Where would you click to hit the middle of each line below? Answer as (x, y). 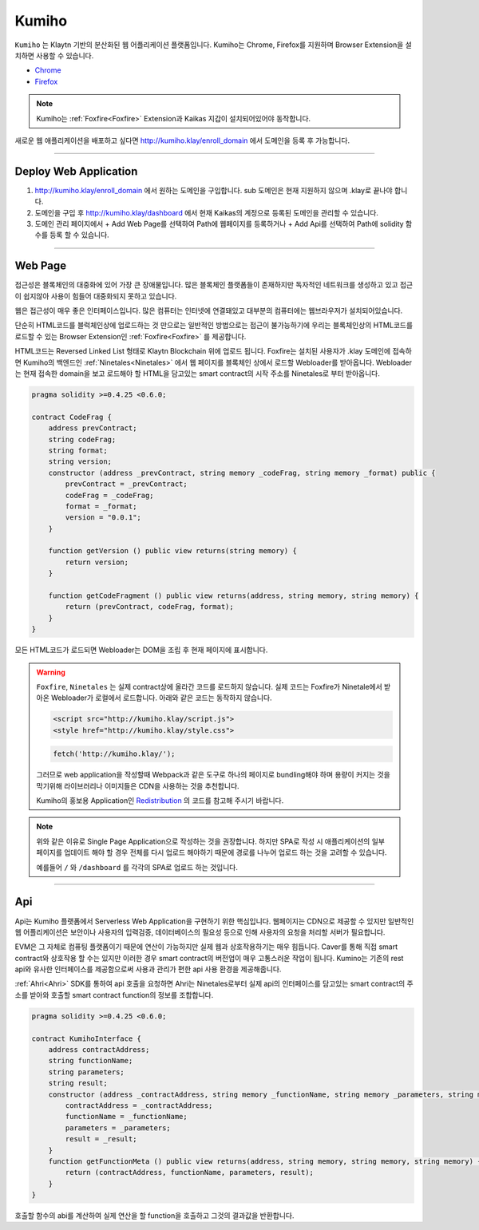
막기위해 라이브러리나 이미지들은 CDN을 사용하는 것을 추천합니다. (138, 785)
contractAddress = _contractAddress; (139, 1105)
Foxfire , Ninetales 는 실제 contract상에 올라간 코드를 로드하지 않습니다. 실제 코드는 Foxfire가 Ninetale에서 (209, 686)
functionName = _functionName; (126, 1117)
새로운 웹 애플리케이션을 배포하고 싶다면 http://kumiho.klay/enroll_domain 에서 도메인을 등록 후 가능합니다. (182, 140)
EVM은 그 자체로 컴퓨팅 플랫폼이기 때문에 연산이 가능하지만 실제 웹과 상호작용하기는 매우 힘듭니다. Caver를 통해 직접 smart (206, 947)
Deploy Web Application (76, 171)
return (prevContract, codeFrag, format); (150, 607)
